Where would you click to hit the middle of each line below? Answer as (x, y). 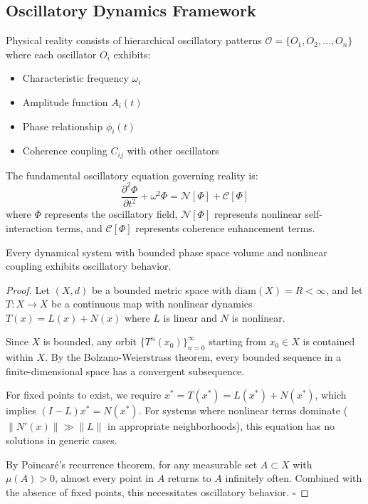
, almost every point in (105, 478)
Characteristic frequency (75, 78)
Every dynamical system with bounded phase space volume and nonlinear (167, 252)
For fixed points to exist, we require (84, 395)
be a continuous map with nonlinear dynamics (152, 304)
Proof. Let (28, 289)
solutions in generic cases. (62, 440)
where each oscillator (51, 54)
